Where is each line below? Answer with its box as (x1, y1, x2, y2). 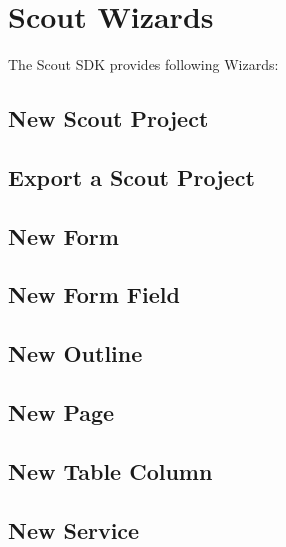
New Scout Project (8, 103, 209, 134)
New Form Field (8, 279, 180, 310)
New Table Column (8, 455, 213, 486)
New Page (8, 397, 115, 428)
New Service (8, 514, 140, 545)
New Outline (8, 338, 143, 369)
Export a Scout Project (8, 161, 255, 192)
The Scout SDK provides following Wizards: (8, 54, 279, 75)
